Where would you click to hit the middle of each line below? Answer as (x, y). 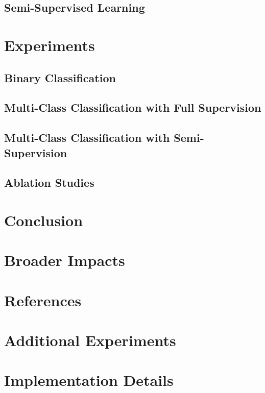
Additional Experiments (90, 340)
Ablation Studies (49, 182)
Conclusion (44, 220)
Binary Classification (60, 77)
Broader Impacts (65, 260)
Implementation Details (89, 380)
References (43, 300)
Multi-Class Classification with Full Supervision (133, 107)
